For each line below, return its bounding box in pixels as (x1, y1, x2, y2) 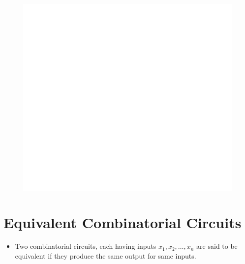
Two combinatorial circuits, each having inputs (15, 241, 156, 251)
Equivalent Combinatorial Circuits (3, 212, 242, 233)
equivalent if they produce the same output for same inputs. (15, 250, 196, 261)
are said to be (196, 241, 238, 251)
